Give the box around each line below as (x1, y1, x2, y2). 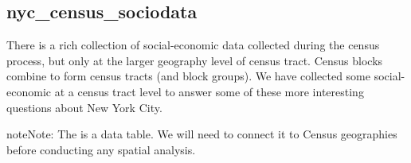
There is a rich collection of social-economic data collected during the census (6, 37, 380, 53)
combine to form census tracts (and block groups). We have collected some (6, 68, 371, 84)
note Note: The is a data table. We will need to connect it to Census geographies (6, 126, 397, 142)
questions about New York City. (6, 99, 162, 115)
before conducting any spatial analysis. (6, 141, 196, 157)
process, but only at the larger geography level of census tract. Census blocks (6, 52, 383, 68)
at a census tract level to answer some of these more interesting (54, 83, 364, 99)
